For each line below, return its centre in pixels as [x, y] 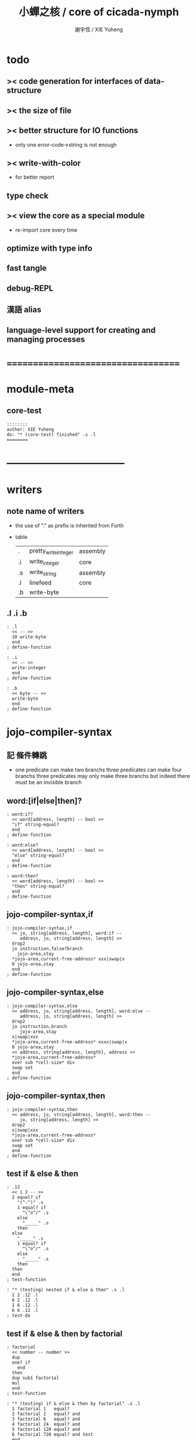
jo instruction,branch [39, 1026]
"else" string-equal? [38, 855]
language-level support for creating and [81, 330]
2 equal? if [27, 1197]
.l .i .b [17, 613]
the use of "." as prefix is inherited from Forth [69, 525]
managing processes [46, 339]
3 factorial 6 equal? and [46, 1419]
